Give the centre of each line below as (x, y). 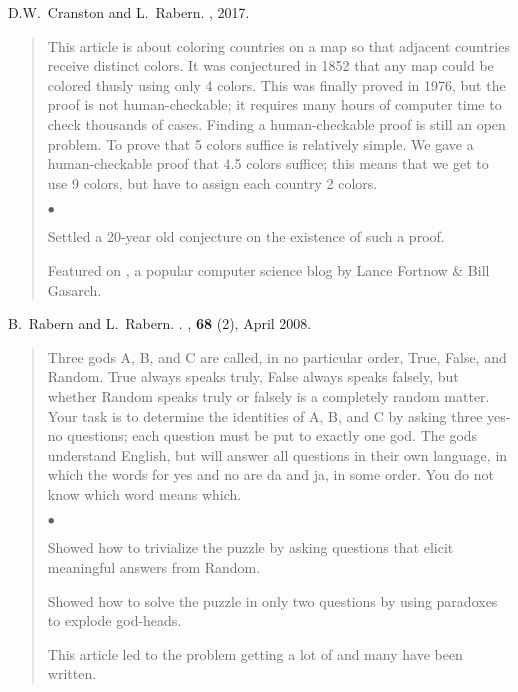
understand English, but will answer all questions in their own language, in (277, 454)
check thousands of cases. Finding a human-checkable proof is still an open (276, 123)
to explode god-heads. (114, 620)
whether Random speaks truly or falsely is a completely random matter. (268, 395)
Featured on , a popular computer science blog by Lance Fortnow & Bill (268, 269)
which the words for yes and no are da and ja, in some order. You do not (270, 474)
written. (72, 673)
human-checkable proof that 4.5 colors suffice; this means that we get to (268, 163)
